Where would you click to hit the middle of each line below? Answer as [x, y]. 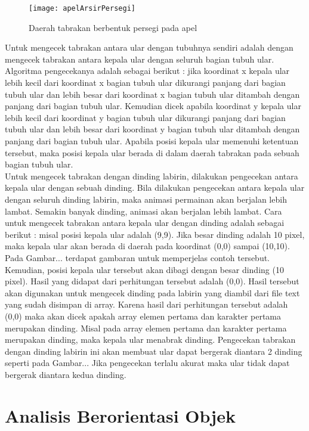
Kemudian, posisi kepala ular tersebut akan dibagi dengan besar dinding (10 [144, 269]
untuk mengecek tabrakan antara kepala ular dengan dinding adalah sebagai [145, 223]
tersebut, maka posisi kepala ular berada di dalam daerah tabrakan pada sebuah [152, 152]
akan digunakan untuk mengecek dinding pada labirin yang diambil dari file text [152, 292]
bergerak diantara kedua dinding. [66, 374]
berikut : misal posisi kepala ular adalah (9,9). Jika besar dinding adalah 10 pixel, [155, 234]
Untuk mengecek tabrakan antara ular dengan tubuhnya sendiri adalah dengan [149, 47]
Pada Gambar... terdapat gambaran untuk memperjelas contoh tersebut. [137, 257]
